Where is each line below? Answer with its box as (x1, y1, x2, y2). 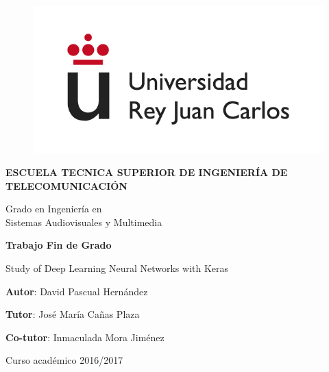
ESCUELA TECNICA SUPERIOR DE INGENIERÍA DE (5, 164, 288, 179)
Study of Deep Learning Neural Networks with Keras (5, 260, 229, 275)
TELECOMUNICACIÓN (5, 178, 127, 193)
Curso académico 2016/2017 (5, 353, 123, 367)
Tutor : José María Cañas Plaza (5, 307, 140, 321)
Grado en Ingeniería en (5, 201, 102, 216)
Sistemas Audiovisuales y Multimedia (5, 214, 162, 229)
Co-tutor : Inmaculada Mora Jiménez (5, 330, 164, 344)
